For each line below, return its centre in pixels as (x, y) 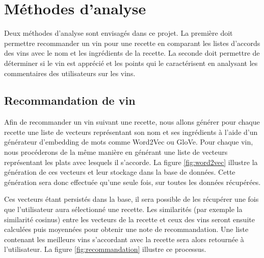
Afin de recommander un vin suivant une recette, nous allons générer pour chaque (132, 122)
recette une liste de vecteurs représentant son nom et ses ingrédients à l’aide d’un (131, 132)
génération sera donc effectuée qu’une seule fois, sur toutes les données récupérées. (133, 182)
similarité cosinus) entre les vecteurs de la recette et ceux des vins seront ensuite (129, 219)
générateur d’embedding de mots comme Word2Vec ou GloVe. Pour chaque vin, (129, 142)
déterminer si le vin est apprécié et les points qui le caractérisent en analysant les (131, 63)
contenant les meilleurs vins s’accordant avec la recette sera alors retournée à (124, 239)
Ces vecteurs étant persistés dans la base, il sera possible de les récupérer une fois (131, 199)
